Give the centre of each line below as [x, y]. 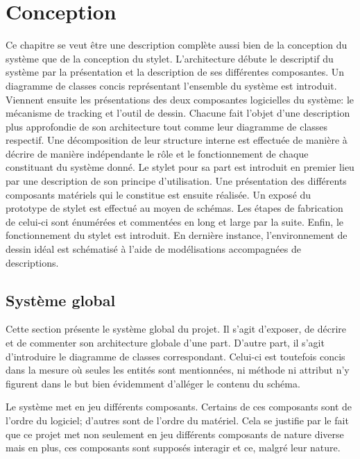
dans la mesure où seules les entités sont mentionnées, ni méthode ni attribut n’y [178, 370]
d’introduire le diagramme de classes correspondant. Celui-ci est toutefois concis [175, 356]
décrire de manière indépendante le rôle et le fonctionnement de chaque [157, 153]
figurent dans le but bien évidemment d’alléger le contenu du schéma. [153, 383]
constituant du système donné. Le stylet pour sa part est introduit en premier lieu [180, 167]
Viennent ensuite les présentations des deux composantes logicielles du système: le [180, 99]
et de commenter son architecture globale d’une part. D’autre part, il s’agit [165, 343]
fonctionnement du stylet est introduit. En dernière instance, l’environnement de [177, 235]
